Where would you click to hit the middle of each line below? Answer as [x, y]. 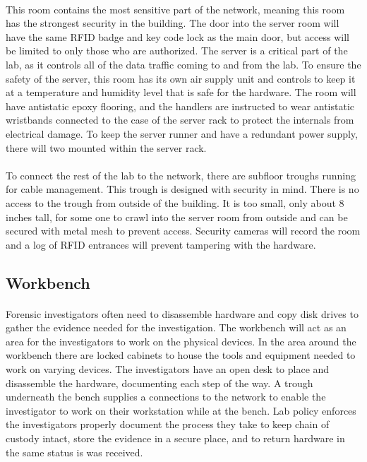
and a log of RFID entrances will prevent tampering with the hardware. [161, 244]
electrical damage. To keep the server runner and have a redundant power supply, [182, 133]
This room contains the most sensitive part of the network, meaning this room [175, 9]
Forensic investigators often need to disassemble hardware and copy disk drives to [182, 313]
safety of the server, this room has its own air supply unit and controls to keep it [181, 78]
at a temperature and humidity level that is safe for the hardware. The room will [181, 92]
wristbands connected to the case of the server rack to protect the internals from [180, 120]
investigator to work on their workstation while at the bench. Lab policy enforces [181, 410]
